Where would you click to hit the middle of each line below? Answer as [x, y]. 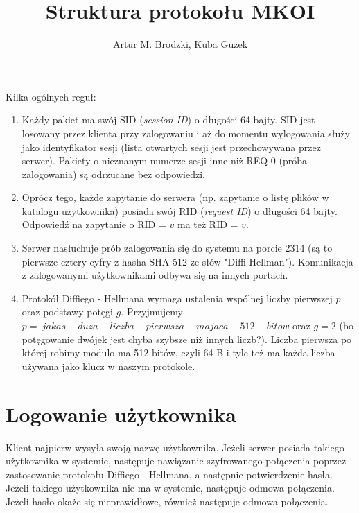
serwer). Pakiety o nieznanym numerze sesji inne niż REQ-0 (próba [165, 160]
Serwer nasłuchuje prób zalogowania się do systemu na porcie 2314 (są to [177, 248]
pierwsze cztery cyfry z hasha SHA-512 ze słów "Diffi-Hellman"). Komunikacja [187, 261]
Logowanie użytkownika [121, 414]
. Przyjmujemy [152, 312]
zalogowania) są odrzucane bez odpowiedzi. [113, 174]
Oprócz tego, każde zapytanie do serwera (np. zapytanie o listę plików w [175, 197]
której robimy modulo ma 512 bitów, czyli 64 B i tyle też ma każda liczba [178, 353]
